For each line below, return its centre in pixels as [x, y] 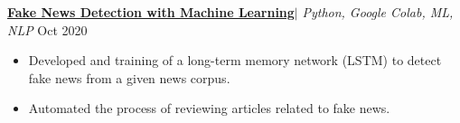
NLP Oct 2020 [47, 29]
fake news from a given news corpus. [129, 77]
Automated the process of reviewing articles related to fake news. [209, 108]
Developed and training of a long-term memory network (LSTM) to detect [235, 60]
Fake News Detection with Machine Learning [151, 12]
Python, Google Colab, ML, [378, 12]
